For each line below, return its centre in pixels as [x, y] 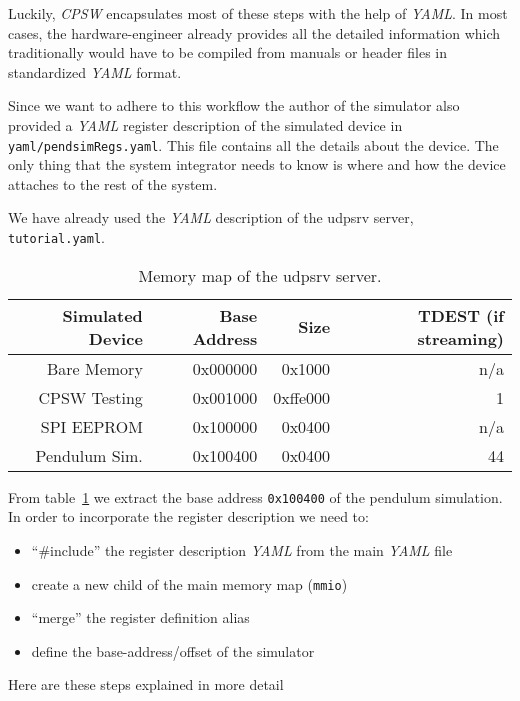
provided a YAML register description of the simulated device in [205, 124]
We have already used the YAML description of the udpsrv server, [211, 217]
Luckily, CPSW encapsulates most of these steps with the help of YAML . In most [258, 13]
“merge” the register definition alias [140, 617]
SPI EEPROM [91, 426]
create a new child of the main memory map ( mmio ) [189, 583]
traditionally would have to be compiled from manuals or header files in [227, 52]
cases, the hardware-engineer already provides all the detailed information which [254, 32]
